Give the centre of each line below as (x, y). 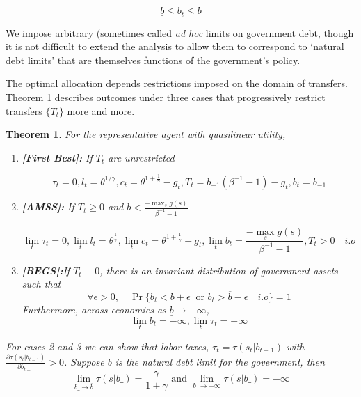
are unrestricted (141, 157)
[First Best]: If (57, 157)
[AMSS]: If (48, 207)
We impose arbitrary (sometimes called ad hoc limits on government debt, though (180, 32)
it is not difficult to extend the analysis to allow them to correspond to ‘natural (175, 46)
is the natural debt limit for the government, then (220, 361)
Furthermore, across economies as (94, 309)
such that (41, 284)
